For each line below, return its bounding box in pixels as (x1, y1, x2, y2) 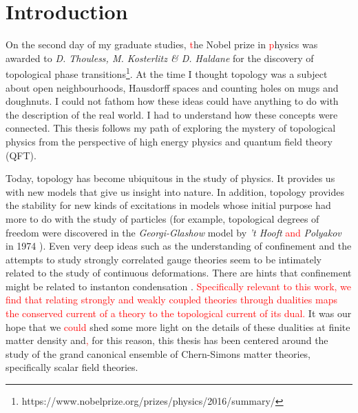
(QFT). (6, 148, 36, 162)
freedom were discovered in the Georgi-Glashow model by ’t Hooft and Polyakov (6, 225, 341, 239)
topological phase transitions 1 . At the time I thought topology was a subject (6, 65, 328, 81)
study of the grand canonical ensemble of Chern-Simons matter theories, (6, 346, 311, 361)
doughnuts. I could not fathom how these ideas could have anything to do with (6, 94, 339, 108)
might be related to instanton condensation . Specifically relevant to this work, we (6, 279, 352, 293)
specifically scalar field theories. (6, 360, 138, 374)
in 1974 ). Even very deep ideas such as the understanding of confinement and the (6, 239, 352, 253)
